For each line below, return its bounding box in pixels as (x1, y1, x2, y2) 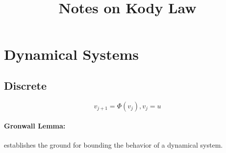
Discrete (4, 77, 47, 93)
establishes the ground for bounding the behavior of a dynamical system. (4, 139, 223, 150)
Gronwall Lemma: (4, 121, 66, 131)
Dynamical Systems (4, 44, 139, 64)
